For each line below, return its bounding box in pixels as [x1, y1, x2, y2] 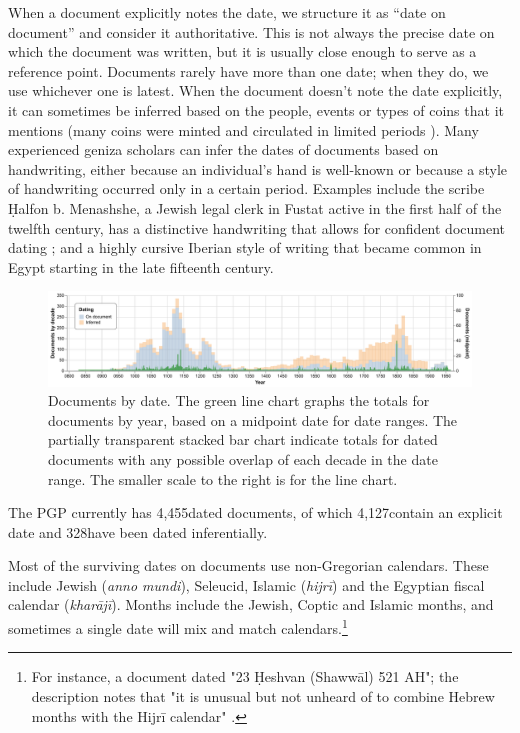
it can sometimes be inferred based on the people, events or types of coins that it [8, 99, 504, 120]
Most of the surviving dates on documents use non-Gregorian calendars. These [8, 555, 489, 576]
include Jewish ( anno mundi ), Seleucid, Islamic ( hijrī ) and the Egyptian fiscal [8, 574, 485, 595]
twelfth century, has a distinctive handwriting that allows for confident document [8, 217, 505, 238]
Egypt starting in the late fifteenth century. [8, 256, 274, 277]
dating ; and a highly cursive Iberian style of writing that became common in [8, 237, 482, 258]
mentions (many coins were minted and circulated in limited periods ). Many [8, 119, 479, 140]
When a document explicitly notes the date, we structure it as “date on [8, 2, 446, 22]
